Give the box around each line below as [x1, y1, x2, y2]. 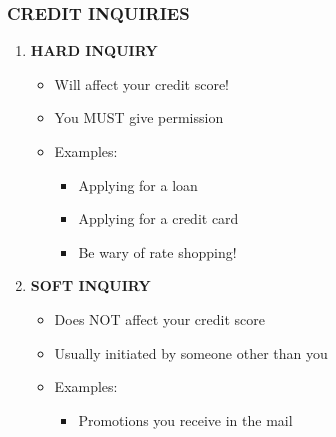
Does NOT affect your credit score [54, 308, 266, 329]
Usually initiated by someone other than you [54, 342, 328, 363]
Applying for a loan [78, 174, 198, 195]
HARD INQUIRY [30, 40, 158, 61]
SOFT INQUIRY [30, 275, 151, 296]
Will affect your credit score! [54, 73, 229, 94]
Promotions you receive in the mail [78, 409, 293, 430]
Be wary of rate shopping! [78, 241, 237, 262]
